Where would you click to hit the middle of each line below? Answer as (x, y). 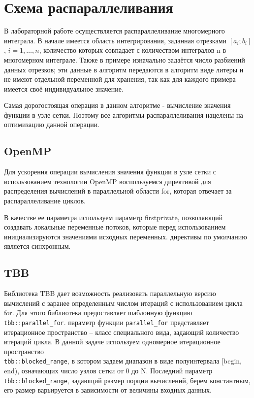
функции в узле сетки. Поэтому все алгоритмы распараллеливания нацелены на (124, 115)
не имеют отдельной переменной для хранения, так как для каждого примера (120, 79)
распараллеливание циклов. (45, 201)
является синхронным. (37, 246)
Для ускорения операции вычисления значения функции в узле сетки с (110, 172)
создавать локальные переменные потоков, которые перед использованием (115, 227)
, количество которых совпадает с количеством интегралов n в (133, 50)
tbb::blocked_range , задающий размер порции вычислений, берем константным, (127, 380)
